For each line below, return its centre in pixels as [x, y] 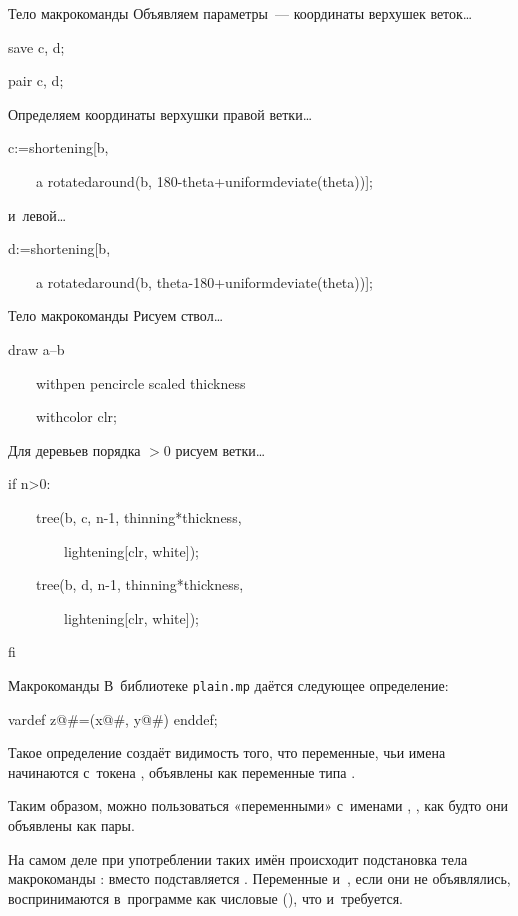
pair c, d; [36, 80]
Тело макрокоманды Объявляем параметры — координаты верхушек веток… [240, 13]
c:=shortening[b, [58, 147]
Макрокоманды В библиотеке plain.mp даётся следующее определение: [228, 684]
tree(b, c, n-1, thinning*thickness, [138, 516]
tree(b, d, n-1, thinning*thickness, [139, 584]
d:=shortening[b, [59, 248]
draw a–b [36, 348]
